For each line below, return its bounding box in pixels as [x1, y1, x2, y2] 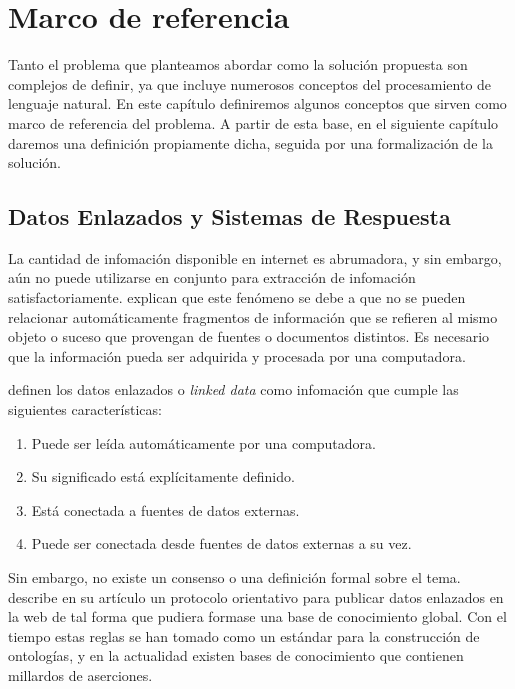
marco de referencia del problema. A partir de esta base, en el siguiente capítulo [8, 112, 499, 133]
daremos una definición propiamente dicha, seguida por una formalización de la [8, 132, 493, 153]
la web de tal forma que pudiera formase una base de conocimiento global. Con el [8, 606, 507, 627]
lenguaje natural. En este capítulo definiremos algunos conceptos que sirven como [8, 93, 507, 114]
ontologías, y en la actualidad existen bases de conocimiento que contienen [8, 645, 464, 666]
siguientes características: [8, 399, 162, 420]
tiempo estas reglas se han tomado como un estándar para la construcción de [8, 625, 480, 646]
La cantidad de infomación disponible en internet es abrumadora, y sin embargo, [8, 247, 502, 268]
